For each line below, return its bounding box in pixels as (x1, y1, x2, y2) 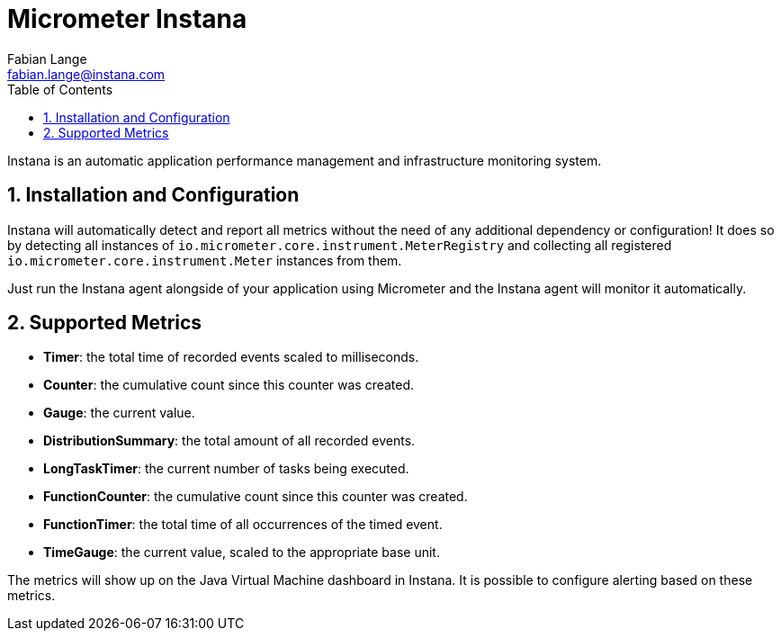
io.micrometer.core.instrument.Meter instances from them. (7, 252, 402, 268)
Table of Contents (7, 81, 113, 97)
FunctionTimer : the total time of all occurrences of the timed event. (43, 517, 443, 533)
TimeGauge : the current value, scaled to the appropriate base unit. (43, 544, 440, 561)
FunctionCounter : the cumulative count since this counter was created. (43, 489, 468, 505)
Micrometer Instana (7, 4, 247, 34)
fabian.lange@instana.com (7, 66, 166, 82)
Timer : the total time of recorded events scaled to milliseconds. (43, 349, 419, 365)
